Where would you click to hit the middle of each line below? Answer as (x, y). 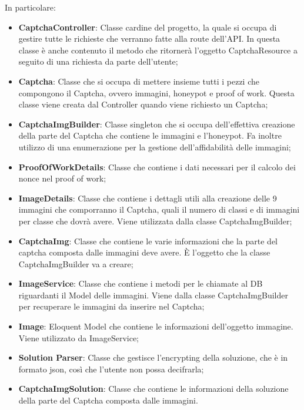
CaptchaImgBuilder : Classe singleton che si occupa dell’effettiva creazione (157, 124)
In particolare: (30, 7)
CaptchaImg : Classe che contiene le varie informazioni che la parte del (148, 241)
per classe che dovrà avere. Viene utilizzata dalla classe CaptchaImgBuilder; (155, 221)
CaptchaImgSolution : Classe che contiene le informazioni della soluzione (153, 389)
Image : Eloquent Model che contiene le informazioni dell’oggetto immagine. (156, 326)
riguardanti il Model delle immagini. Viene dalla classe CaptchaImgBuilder (153, 295)
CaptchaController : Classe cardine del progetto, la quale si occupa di (148, 27)
